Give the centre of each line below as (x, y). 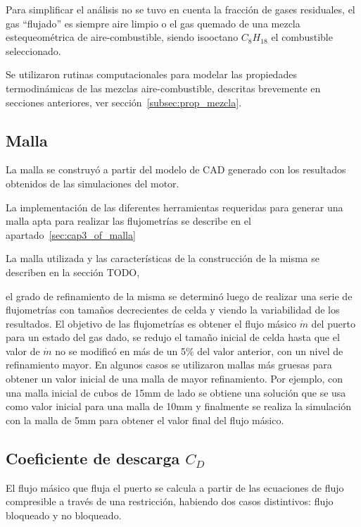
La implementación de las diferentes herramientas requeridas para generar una (175, 207)
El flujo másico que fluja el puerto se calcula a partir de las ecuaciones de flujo (175, 487)
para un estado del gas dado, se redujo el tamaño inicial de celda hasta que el (173, 337)
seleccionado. (33, 50)
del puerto (333, 323)
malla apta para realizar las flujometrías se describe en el (128, 221)
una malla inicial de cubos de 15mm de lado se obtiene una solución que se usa (176, 392)
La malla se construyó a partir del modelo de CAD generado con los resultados (176, 169)
